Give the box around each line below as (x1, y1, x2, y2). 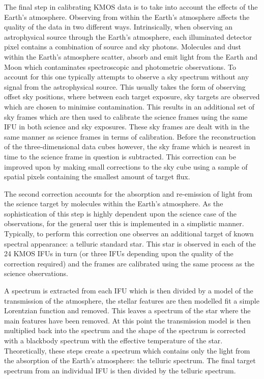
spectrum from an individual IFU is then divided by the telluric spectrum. (4, 365, 236, 375)
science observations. (4, 268, 68, 279)
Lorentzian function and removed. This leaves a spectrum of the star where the (4, 305, 251, 316)
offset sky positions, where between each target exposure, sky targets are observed (4, 91, 260, 102)
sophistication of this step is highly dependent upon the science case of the (4, 208, 237, 219)
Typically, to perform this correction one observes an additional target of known (4, 228, 254, 239)
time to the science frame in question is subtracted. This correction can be (4, 151, 236, 161)
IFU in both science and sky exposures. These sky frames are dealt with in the (4, 121, 249, 132)
